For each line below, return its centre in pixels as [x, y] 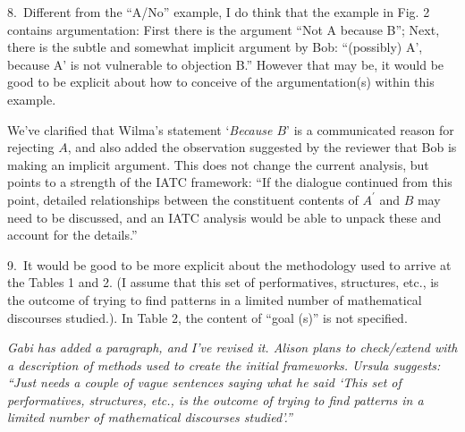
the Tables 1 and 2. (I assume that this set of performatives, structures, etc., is [223, 282]
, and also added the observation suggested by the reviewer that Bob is [262, 147]
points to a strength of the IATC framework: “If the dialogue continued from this [230, 182]
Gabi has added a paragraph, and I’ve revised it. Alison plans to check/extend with [232, 347]
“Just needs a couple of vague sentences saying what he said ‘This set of [204, 382]
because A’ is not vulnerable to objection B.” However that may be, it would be [226, 64]
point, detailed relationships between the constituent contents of [183, 199]
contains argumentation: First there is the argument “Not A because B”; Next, [224, 29]
